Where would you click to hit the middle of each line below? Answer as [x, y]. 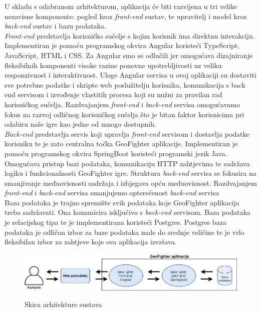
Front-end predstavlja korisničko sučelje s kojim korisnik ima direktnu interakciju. [130, 35]
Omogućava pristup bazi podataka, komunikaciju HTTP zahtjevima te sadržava [127, 163]
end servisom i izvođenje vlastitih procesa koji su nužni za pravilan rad [113, 94]
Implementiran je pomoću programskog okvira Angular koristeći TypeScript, [122, 45]
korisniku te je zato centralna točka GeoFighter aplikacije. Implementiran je [121, 143]
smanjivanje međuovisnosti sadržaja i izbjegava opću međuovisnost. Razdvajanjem [131, 183]
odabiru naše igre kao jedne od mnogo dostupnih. [80, 124]
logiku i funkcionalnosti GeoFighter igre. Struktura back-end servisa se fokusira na [130, 173]
